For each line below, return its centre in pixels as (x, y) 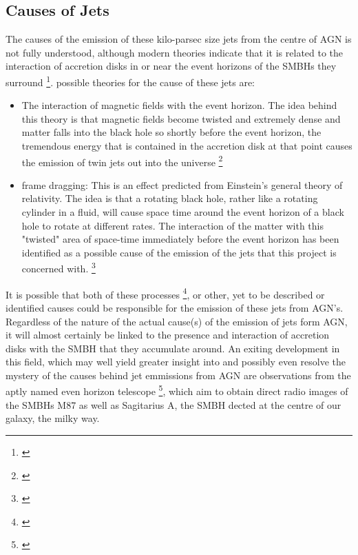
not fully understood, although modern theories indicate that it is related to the (175, 52)
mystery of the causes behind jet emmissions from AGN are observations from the (178, 375)
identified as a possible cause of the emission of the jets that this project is (179, 252)
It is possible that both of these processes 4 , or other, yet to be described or (165, 293)
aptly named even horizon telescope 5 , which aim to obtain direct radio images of (177, 390)
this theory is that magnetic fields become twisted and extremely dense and (181, 118)
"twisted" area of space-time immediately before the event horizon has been (180, 239)
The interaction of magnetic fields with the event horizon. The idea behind (179, 105)
